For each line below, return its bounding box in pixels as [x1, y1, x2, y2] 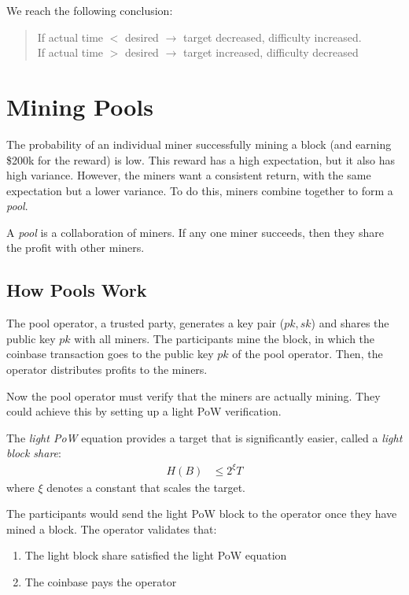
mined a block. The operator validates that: [6, 520, 217, 537]
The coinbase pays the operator [24, 573, 177, 589]
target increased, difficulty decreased [182, 44, 359, 61]
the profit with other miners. [6, 239, 145, 256]
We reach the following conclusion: [6, 2, 173, 18]
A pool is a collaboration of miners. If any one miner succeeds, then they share [6, 224, 384, 240]
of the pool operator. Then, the [232, 346, 383, 362]
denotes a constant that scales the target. [46, 479, 245, 495]
